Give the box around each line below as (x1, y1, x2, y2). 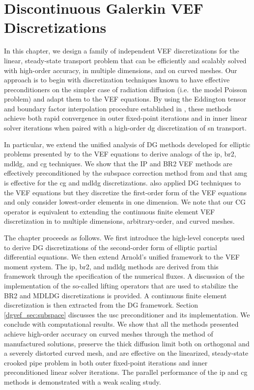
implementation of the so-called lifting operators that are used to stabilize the (4, 280, 238, 290)
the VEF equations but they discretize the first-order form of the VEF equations (4, 187, 247, 197)
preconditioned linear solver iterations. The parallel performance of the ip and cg (4, 367, 248, 377)
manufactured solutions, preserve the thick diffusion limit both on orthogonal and (4, 338, 250, 348)
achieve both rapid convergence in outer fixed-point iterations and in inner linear (4, 113, 248, 123)
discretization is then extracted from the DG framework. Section (4, 300, 198, 310)
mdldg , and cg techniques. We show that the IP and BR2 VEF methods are (4, 158, 232, 168)
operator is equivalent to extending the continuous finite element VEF (4, 206, 215, 216)
